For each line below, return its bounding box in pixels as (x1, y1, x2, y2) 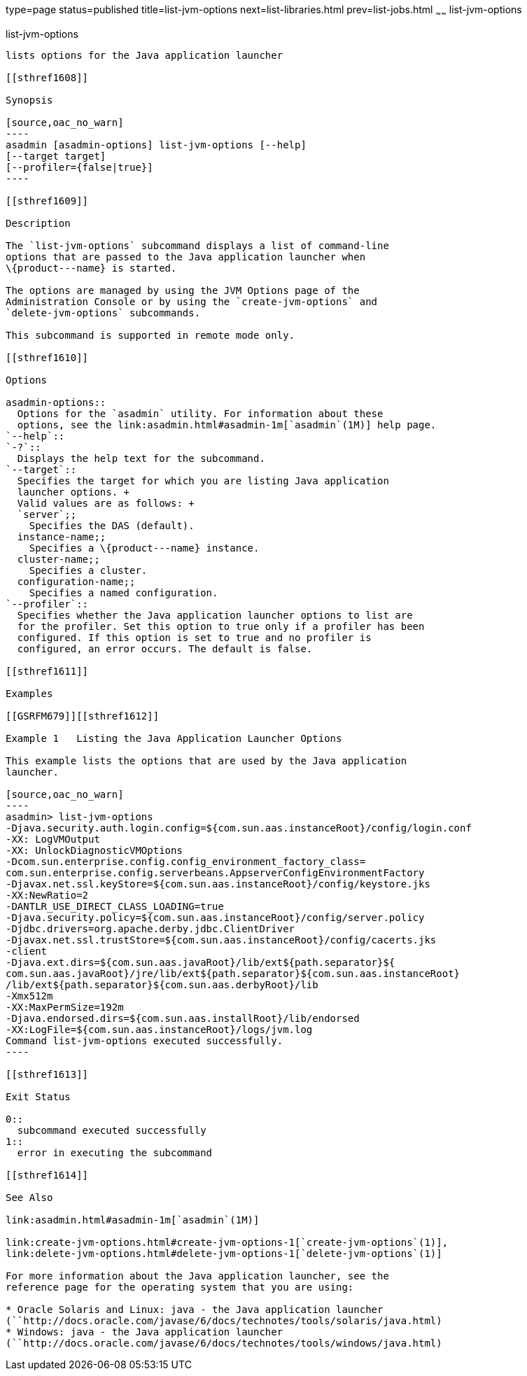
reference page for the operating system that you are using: (6, 1281, 354, 1293)
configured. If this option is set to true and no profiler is (17, 631, 372, 643)
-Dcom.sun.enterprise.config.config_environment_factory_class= (6, 855, 366, 867)
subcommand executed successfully (17, 1124, 206, 1136)
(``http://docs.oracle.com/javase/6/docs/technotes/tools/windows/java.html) (6, 1337, 442, 1349)
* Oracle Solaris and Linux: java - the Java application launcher (6, 1303, 384, 1315)
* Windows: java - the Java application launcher (6, 1326, 283, 1338)
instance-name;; (17, 531, 106, 542)
